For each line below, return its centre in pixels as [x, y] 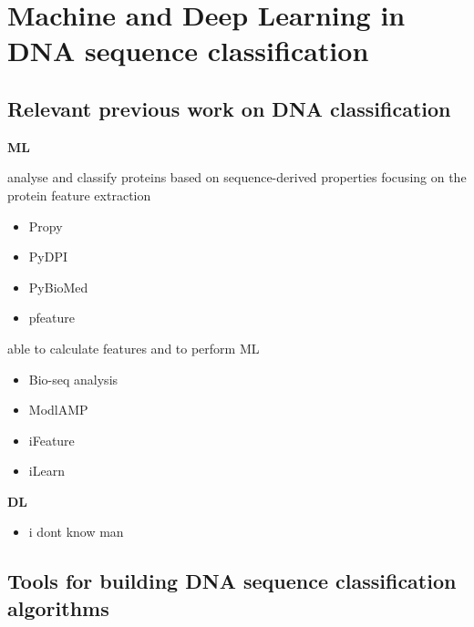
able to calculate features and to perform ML [134, 348]
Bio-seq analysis [73, 379]
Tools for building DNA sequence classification [232, 581]
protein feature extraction [79, 195]
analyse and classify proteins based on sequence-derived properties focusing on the [237, 177]
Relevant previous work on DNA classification [229, 108]
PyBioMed [58, 287]
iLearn [46, 471]
